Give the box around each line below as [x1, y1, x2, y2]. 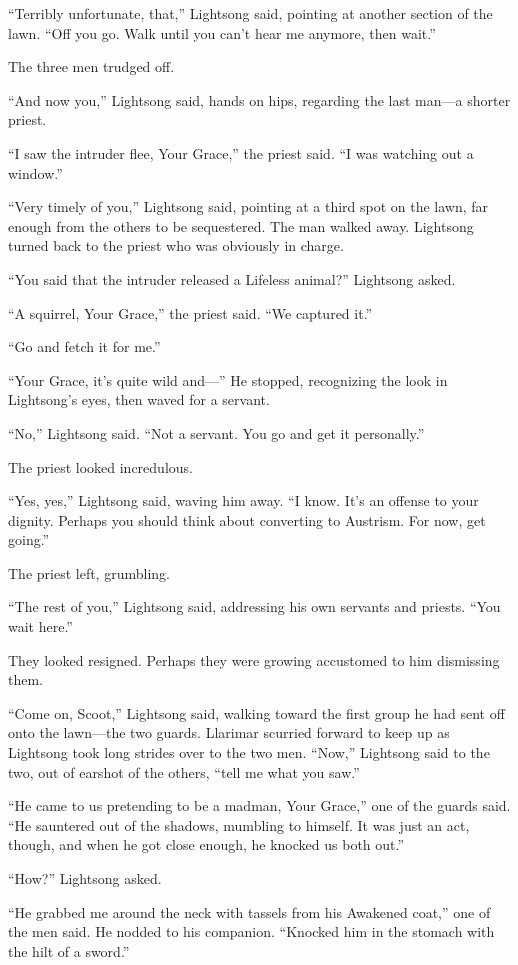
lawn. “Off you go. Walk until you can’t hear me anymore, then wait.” [8, 22, 436, 43]
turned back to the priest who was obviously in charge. [8, 235, 344, 256]
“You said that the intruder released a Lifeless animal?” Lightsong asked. [8, 268, 456, 289]
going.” [8, 529, 50, 550]
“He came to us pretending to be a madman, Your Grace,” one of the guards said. [8, 795, 511, 816]
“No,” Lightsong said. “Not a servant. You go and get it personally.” [8, 422, 425, 443]
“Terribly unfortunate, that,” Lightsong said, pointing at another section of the [8, 3, 493, 23]
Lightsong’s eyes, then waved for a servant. [8, 389, 270, 410]
